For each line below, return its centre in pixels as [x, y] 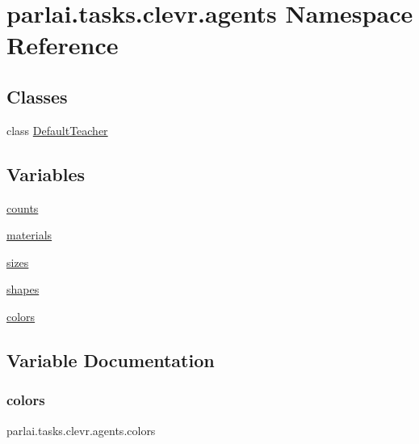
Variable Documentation [111, 359]
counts [23, 207]
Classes [37, 96]
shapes [23, 289]
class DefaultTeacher [57, 130]
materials [29, 235]
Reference [63, 45]
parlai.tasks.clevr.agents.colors [81, 430]
